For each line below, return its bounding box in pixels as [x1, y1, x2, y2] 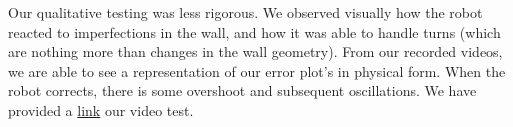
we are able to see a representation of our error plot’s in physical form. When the [8, 60, 506, 81]
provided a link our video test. [8, 99, 194, 120]
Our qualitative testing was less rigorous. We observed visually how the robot [8, 2, 483, 22]
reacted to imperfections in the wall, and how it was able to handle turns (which [8, 21, 501, 42]
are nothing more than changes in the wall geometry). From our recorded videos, [8, 41, 503, 62]
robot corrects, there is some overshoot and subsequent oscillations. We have [8, 80, 477, 101]
